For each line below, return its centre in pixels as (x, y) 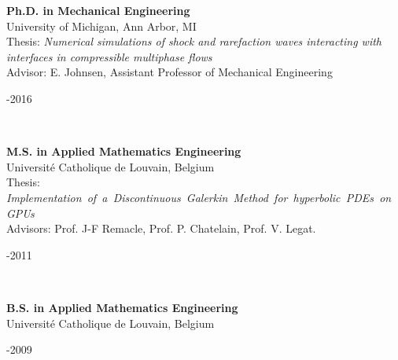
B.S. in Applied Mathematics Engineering (122, 307)
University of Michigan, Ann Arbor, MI (101, 26)
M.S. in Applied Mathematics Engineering (124, 151)
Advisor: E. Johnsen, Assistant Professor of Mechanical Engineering (170, 72)
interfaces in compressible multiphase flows (109, 56)
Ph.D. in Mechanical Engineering (98, 10)
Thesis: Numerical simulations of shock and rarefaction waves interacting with (194, 41)
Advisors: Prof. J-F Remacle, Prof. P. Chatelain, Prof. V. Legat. (161, 228)
